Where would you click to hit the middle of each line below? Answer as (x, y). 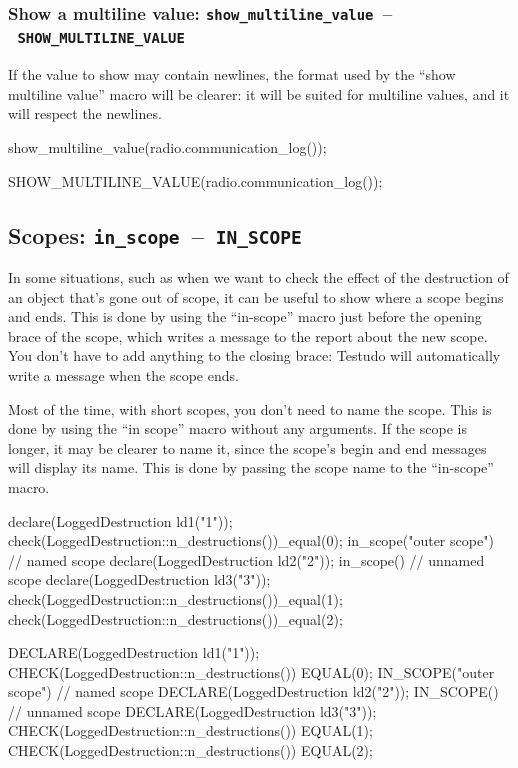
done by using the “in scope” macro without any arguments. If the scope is (237, 428)
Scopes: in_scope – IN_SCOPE (155, 234)
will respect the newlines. (85, 113)
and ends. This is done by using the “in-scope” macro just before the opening (245, 316)
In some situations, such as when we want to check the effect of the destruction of (258, 277)
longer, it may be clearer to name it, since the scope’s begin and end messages (247, 447)
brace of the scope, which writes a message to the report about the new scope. (248, 335)
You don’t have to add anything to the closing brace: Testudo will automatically (254, 355)
